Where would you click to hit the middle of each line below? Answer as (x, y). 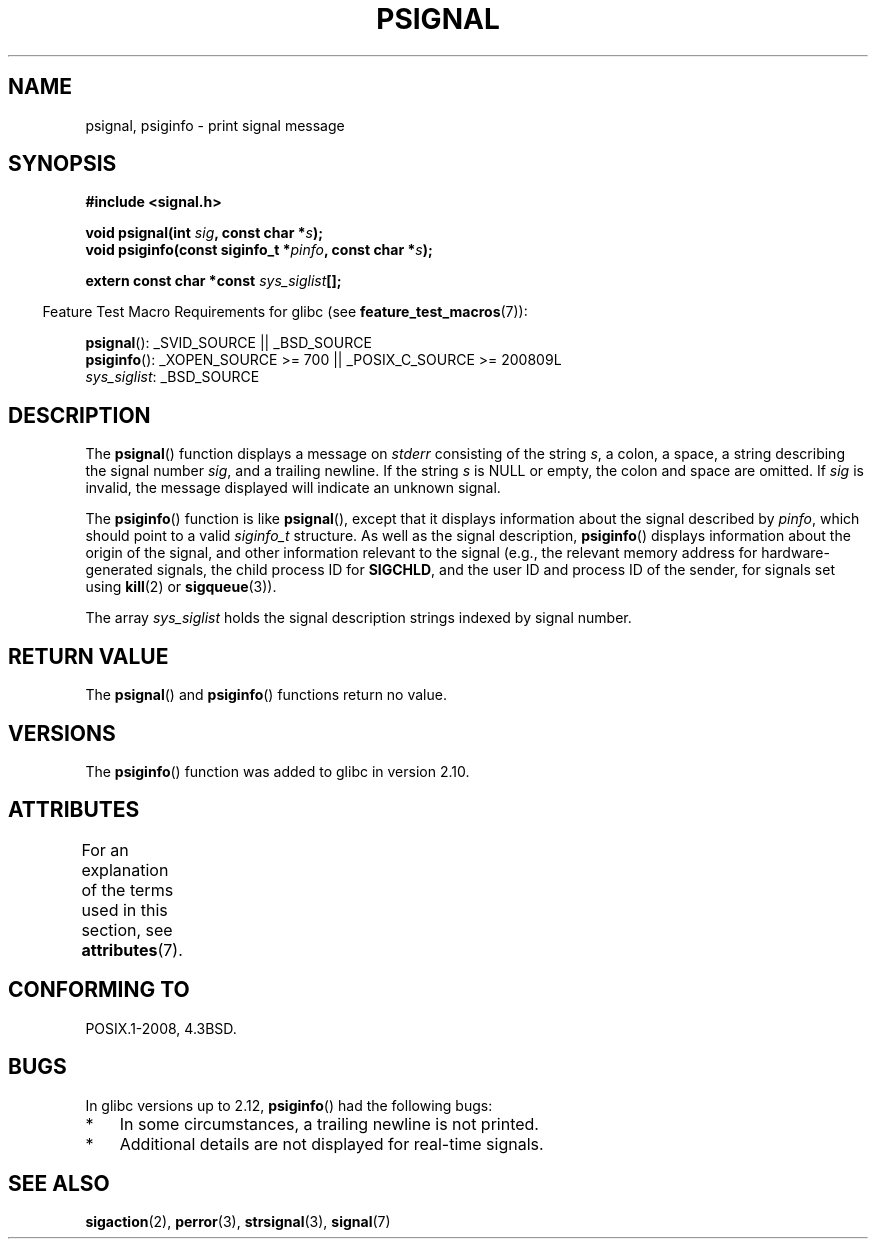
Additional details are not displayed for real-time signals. (331, 1143)
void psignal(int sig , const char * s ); (204, 233)
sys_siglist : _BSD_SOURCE (172, 377)
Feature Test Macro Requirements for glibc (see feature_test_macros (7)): (285, 312)
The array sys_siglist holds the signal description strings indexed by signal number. (358, 618)
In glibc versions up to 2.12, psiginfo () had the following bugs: (289, 1105)
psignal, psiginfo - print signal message (215, 125)
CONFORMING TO (99, 990)
